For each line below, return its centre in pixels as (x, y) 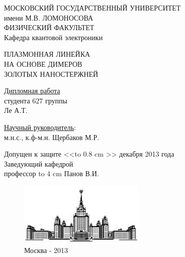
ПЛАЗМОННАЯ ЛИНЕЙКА (47, 54)
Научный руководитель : (40, 127)
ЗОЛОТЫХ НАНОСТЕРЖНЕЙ (51, 74)
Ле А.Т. (16, 110)
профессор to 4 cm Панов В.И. (52, 173)
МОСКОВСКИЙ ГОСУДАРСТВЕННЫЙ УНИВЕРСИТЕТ (92, 8)
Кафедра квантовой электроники (54, 37)
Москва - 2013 (46, 250)
